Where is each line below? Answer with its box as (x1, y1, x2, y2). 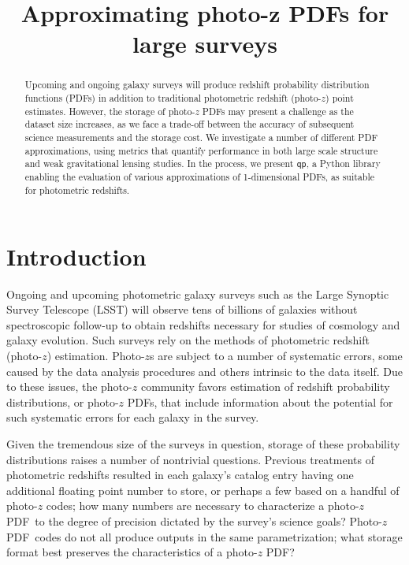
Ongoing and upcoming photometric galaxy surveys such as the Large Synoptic (6, 285, 389, 302)
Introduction (6, 240, 147, 272)
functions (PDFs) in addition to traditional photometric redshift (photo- (24, 91, 322, 105)
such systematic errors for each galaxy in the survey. (6, 409, 259, 426)
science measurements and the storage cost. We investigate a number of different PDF (24, 130, 378, 143)
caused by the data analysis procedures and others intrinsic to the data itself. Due (6, 362, 403, 379)
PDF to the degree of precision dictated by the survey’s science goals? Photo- (6, 513, 382, 529)
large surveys (132, 28, 277, 60)
